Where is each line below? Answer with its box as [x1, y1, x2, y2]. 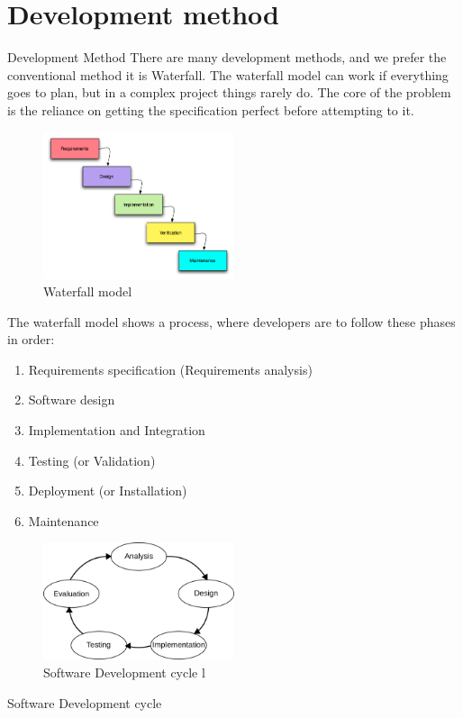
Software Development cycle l [43, 662, 205, 681]
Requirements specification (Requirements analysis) [28, 359, 313, 378]
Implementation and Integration [28, 421, 205, 440]
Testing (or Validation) [28, 450, 156, 469]
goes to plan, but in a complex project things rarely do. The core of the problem [7, 83, 451, 102]
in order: [7, 330, 55, 349]
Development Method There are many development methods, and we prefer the [7, 48, 447, 67]
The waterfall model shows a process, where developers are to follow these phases [7, 312, 456, 331]
